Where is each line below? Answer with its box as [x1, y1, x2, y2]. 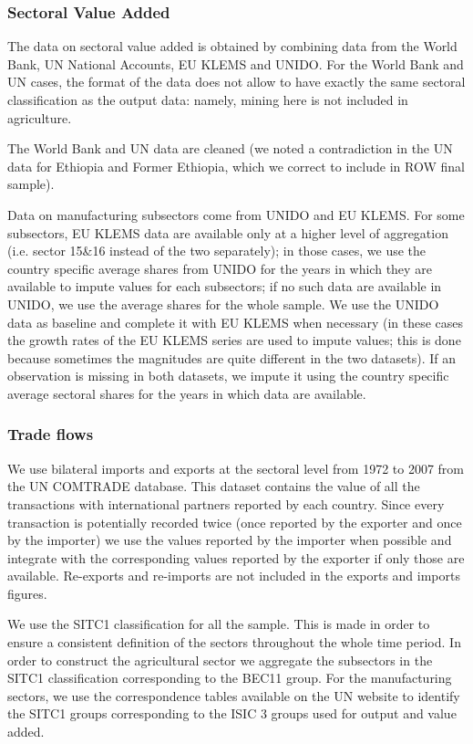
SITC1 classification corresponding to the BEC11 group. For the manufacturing [7, 668, 452, 687]
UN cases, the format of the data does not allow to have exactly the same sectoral [7, 72, 466, 91]
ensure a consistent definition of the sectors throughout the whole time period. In [7, 633, 461, 652]
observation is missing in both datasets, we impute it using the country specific [7, 366, 449, 385]
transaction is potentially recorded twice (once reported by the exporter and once [7, 512, 462, 531]
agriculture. [7, 108, 72, 127]
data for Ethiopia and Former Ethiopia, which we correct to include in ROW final [7, 156, 465, 175]
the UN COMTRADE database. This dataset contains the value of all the [7, 477, 420, 496]
